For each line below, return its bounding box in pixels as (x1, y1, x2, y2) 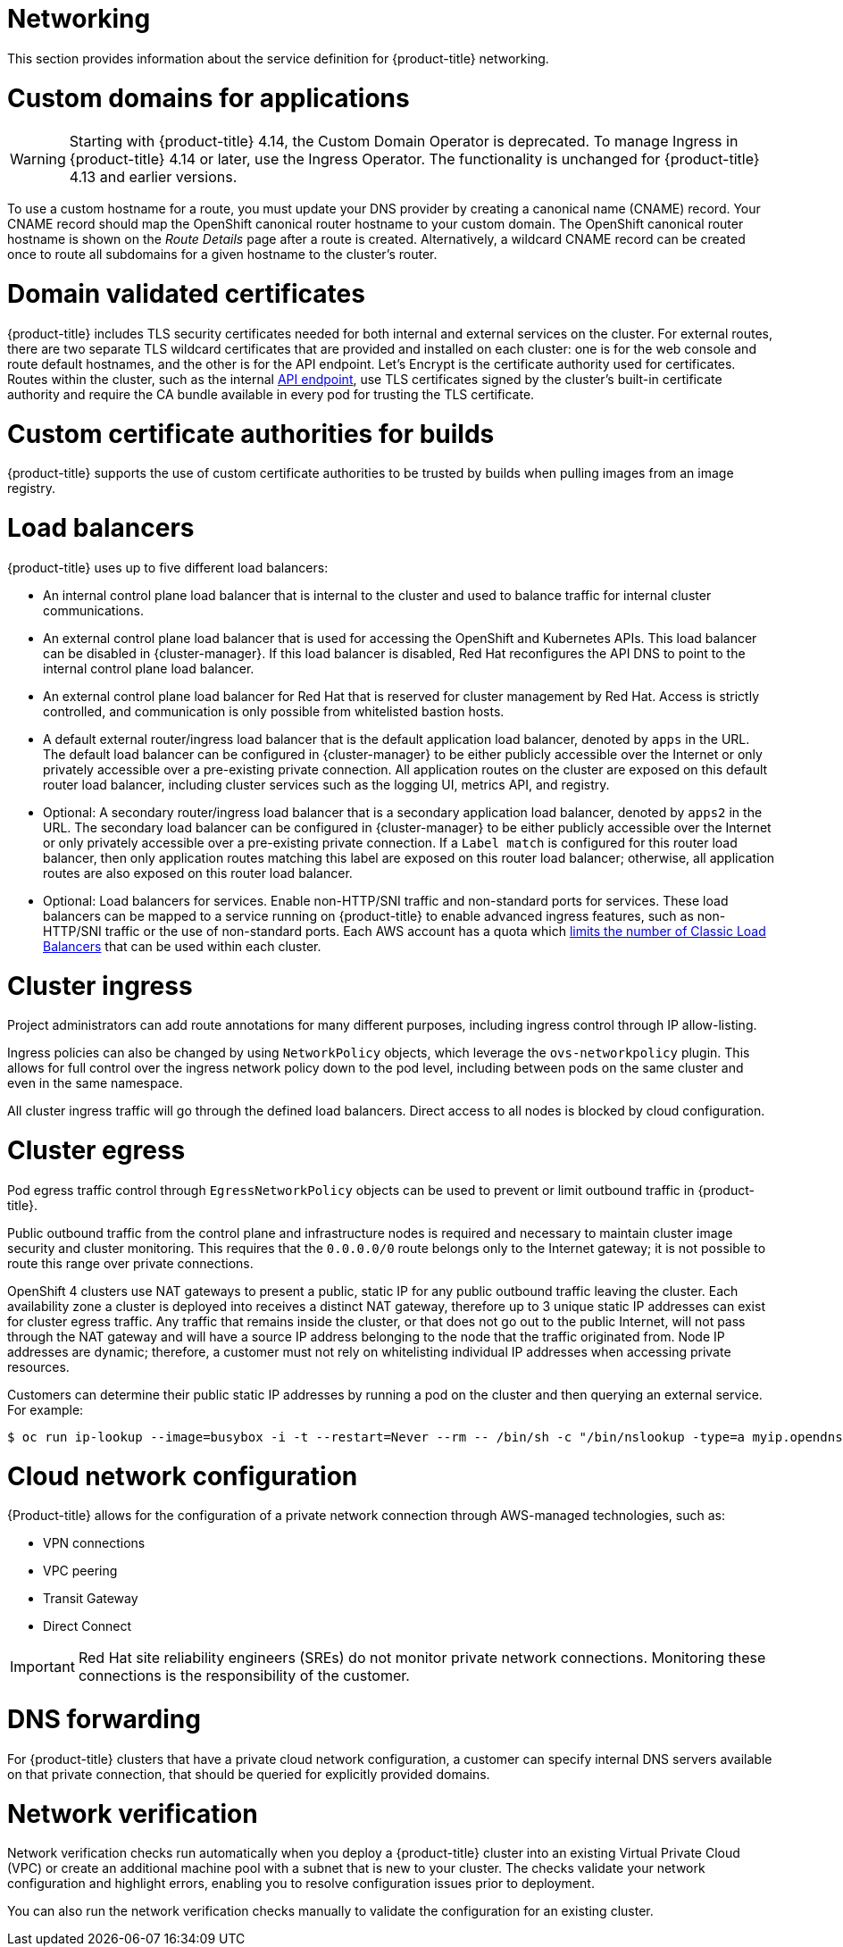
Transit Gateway (43, 1591, 138, 1607)
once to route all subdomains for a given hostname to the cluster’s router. (7, 247, 438, 263)
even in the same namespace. (7, 1075, 183, 1091)
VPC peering (43, 1563, 118, 1579)
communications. (43, 602, 144, 618)
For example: (7, 1401, 84, 1417)
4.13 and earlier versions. (69, 168, 238, 187)
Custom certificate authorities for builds (7, 418, 495, 449)
